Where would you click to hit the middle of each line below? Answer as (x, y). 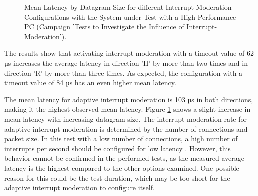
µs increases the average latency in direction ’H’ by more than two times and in (126, 62)
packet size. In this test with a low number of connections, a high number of (121, 139)
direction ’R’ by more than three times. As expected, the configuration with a (123, 72)
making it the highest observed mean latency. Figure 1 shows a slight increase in (127, 109)
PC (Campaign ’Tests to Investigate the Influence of (104, 26)
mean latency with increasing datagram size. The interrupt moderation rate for (125, 119)
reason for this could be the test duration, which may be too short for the (117, 178)
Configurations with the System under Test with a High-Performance (130, 16)
